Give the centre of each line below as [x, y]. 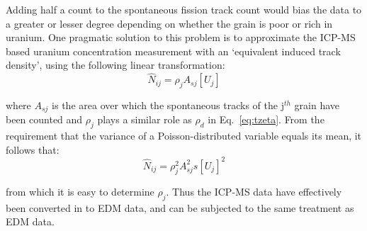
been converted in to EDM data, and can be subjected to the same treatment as [180, 207]
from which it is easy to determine [80, 191]
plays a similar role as [145, 119]
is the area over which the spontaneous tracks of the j [168, 105]
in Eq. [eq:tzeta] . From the [266, 119]
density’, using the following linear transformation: [115, 65]
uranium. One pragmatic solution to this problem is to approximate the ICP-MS [181, 37]
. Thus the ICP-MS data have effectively [254, 191]
